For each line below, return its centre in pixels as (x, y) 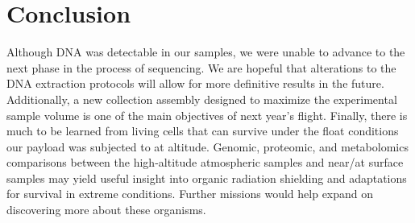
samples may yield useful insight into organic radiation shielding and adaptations (207, 178)
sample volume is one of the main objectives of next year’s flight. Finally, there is (207, 115)
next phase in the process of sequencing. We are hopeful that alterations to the (201, 67)
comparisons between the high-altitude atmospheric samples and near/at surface (205, 162)
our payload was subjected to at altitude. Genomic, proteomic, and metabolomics (207, 146)
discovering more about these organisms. (106, 210)
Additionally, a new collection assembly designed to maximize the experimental (202, 99)
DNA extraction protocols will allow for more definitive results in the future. (195, 83)
